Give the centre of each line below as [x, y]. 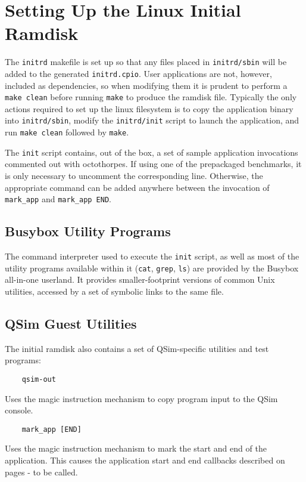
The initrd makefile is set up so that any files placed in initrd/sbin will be [146, 62]
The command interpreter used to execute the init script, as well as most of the [152, 256]
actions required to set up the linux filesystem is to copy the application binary [149, 108]
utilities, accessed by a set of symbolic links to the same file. [114, 291]
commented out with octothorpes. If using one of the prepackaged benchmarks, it [153, 164]
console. [19, 410]
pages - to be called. [41, 472]
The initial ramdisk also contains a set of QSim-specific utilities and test [137, 348]
